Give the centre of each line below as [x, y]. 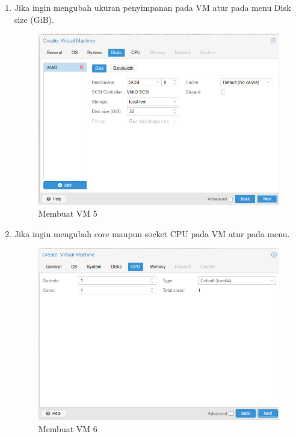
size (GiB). [34, 19]
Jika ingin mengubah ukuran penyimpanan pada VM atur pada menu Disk [153, 7]
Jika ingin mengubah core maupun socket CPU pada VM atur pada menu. [152, 233]
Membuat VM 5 [68, 213]
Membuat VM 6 [68, 428]
